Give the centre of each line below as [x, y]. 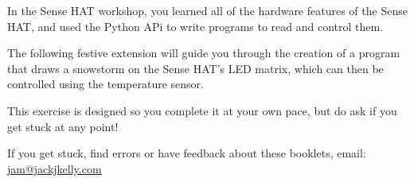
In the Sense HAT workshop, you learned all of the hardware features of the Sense [207, 10]
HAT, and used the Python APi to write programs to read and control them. [195, 26]
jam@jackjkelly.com [55, 168]
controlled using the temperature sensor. [105, 84]
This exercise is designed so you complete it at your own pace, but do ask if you [202, 110]
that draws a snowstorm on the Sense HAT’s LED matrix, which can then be [195, 68]
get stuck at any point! [63, 126]
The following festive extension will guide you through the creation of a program [204, 53]
